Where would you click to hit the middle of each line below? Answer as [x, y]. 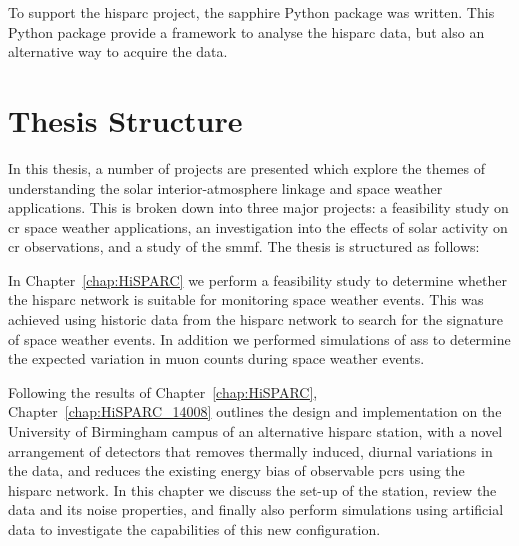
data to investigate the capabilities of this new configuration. [194, 529]
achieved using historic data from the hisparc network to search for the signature [255, 319]
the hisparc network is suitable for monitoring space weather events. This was [246, 299]
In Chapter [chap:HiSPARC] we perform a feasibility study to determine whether [257, 279]
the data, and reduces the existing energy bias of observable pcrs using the [236, 470]
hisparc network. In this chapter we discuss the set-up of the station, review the [252, 489]
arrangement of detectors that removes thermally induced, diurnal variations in [250, 450]
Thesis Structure [125, 119]
